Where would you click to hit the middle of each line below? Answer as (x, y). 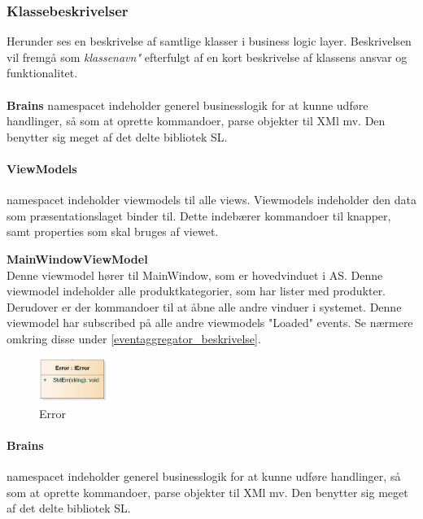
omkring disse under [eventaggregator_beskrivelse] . (134, 338)
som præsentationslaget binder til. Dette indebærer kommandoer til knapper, (199, 215)
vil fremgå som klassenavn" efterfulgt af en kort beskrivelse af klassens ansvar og (207, 57)
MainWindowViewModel (77, 258)
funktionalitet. (42, 73)
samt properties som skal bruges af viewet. (113, 231)
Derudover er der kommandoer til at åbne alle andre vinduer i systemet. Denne (204, 306)
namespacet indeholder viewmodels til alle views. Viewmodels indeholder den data (211, 200)
